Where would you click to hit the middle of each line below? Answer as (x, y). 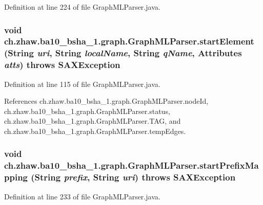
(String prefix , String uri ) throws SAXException (133, 177)
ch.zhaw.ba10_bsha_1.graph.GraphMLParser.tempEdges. (95, 131)
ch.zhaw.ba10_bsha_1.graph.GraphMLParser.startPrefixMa (131, 165)
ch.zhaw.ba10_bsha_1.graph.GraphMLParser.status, (87, 111)
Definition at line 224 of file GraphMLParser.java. (82, 7)
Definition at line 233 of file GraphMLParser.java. (82, 196)
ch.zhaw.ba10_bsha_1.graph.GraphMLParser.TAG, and (93, 121)
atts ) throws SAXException (62, 65)
